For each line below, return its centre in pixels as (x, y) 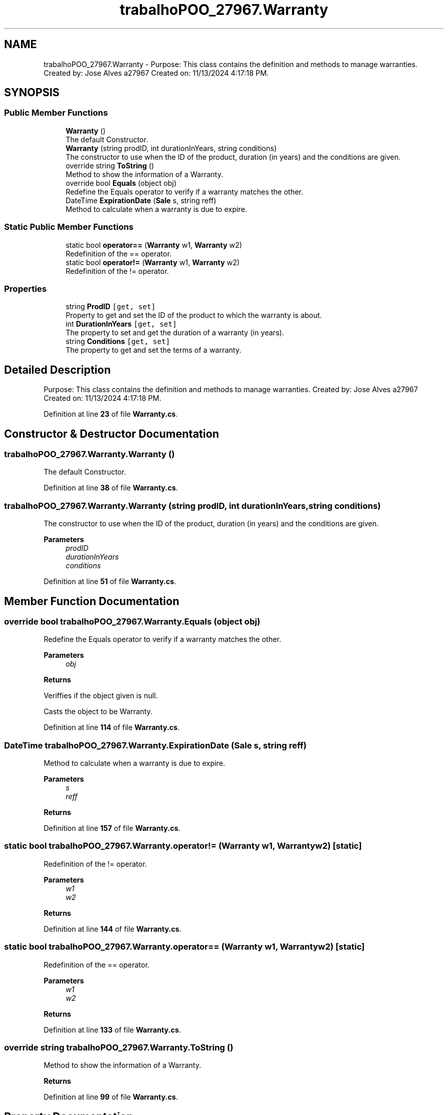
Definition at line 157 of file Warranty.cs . (112, 828)
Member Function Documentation (92, 601)
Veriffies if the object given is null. (101, 696)
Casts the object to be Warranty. (98, 712)
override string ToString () (110, 165)
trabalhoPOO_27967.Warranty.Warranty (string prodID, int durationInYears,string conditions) (193, 506)
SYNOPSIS (32, 93)
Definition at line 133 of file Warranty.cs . (112, 1030)
